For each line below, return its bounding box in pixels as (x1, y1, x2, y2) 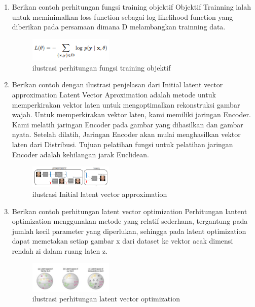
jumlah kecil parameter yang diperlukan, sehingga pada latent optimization (12, 225, 246, 236)
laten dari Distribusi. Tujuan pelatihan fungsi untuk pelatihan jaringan (12, 139, 233, 149)
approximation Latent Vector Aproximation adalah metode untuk (12, 89, 216, 99)
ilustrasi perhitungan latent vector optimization (32, 293, 180, 304)
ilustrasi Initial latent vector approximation (32, 189, 167, 199)
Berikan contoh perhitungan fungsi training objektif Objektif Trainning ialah (12, 2, 251, 12)
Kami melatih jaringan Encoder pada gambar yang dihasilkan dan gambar (12, 119, 243, 129)
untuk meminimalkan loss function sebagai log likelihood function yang (12, 11, 233, 22)
